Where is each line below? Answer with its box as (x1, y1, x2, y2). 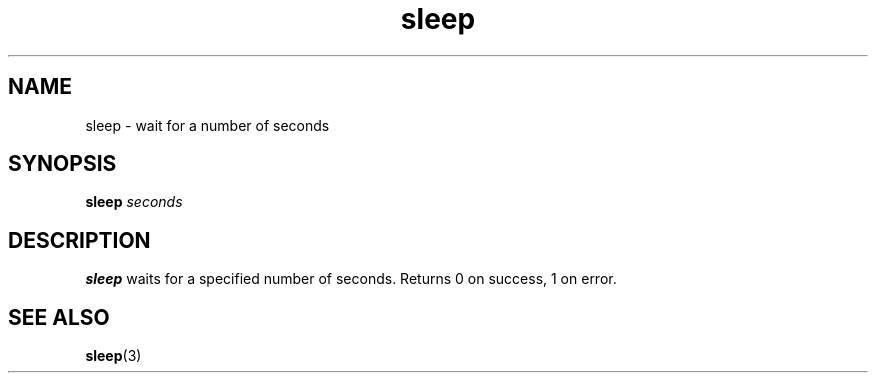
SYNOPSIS (8, 151, 117, 177)
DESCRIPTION (8, 227, 151, 253)
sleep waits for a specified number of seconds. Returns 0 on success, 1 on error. (85, 270, 617, 288)
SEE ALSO (8, 304, 110, 330)
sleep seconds (85, 193, 183, 211)
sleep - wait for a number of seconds (85, 116, 330, 134)
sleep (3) (85, 347, 142, 365)
